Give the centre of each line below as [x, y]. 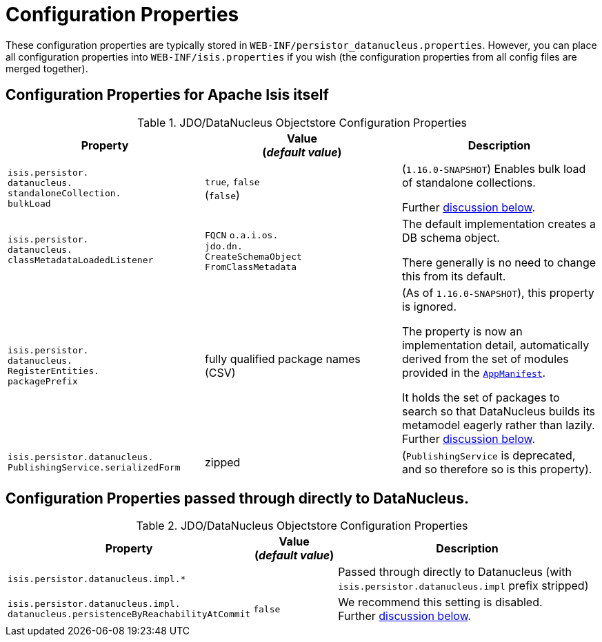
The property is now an [462, 331]
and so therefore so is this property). [497, 469]
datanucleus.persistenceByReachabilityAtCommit [129, 614]
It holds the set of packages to [481, 397]
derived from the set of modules [485, 359]
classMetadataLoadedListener [81, 260]
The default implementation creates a [499, 224]
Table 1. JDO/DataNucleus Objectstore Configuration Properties [302, 122]
